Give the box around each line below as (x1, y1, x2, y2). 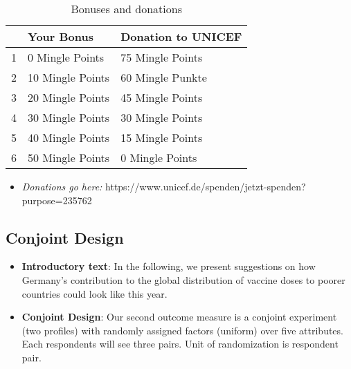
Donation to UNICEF (120, 28, 242, 44)
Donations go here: (21, 179, 102, 193)
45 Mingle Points (120, 89, 203, 105)
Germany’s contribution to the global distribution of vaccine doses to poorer (21, 272, 345, 287)
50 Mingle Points (28, 150, 110, 165)
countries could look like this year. (21, 286, 168, 300)
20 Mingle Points (28, 89, 110, 105)
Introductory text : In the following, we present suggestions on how (21, 259, 316, 273)
